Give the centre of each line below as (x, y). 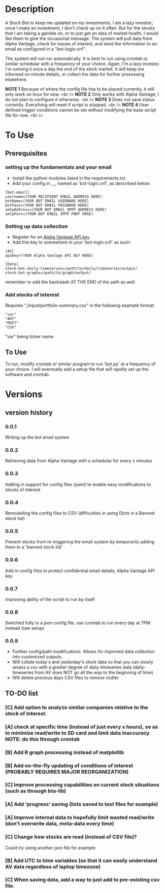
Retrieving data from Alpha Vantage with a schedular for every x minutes (79, 461)
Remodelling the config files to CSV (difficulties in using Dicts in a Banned (80, 513)
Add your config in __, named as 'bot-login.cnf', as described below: (81, 183)
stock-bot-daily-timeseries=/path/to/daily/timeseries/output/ (71, 269)
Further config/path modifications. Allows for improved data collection (83, 651)
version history (29, 412)
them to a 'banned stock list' (34, 547)
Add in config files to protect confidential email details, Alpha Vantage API (80, 571)
